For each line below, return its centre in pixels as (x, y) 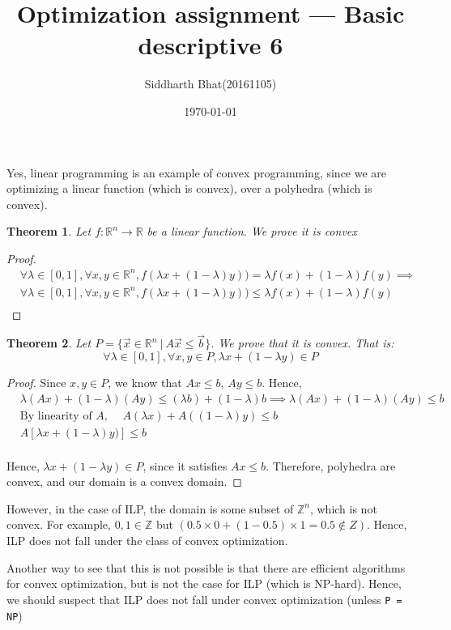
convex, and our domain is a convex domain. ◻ (124, 481)
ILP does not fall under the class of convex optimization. (147, 541)
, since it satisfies (185, 465)
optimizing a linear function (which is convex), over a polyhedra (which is (189, 188)
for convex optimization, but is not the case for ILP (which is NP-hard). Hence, (204, 583)
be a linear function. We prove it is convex (252, 231)
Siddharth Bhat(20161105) (211, 84)
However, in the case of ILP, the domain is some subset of (150, 508)
